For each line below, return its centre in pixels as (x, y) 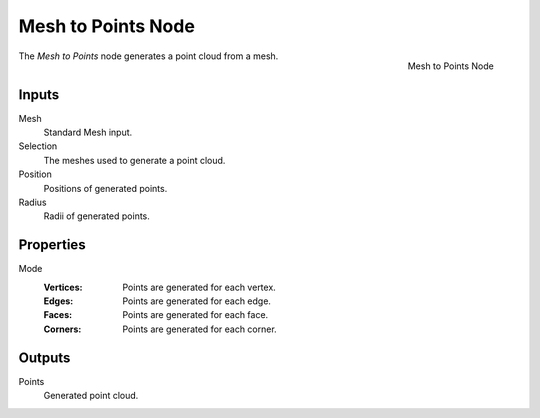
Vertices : (63, 287)
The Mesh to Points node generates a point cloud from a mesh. (148, 56)
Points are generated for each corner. (199, 329)
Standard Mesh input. (88, 132)
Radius (32, 202)
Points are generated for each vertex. (199, 287)
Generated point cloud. (91, 396)
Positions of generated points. (105, 188)
